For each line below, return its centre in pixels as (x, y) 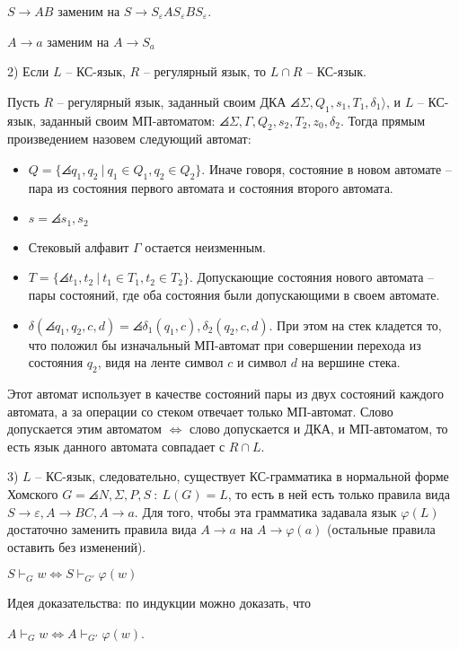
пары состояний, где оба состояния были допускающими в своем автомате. (234, 294)
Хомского (33, 493)
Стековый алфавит (79, 246)
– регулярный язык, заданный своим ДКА (172, 101)
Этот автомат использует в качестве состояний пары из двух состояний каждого (226, 393)
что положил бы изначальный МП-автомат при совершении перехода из (225, 344)
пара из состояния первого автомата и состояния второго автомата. (211, 187)
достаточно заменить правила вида (102, 529)
